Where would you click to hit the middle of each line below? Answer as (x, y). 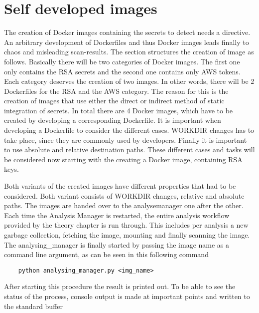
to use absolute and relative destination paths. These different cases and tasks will (129, 150)
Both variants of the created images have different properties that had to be (120, 186)
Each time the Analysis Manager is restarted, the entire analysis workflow (117, 215)
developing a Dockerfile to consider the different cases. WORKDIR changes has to (129, 130)
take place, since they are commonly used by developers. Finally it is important (126, 140)
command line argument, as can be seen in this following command (106, 254)
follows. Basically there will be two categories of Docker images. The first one (122, 61)
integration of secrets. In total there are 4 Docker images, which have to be (119, 110)
